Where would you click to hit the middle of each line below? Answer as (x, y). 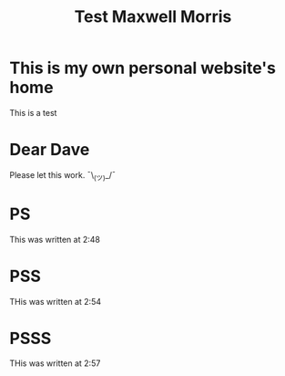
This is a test (33, 112)
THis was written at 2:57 (55, 363)
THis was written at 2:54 (56, 301)
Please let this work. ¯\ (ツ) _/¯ (63, 176)
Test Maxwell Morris (153, 17)
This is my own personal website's (142, 68)
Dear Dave (50, 150)
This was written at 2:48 (55, 239)
